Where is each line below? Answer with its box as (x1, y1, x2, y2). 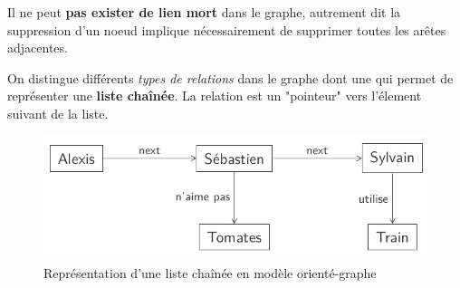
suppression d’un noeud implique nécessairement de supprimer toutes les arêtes (7, 20, 446, 39)
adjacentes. (7, 38, 68, 57)
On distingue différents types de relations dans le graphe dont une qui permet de (7, 68, 454, 87)
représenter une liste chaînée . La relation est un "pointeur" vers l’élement (7, 86, 422, 105)
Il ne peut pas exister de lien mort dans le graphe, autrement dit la (7, 3, 401, 21)
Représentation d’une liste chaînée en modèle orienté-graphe (43, 263, 377, 282)
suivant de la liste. (7, 103, 109, 122)
